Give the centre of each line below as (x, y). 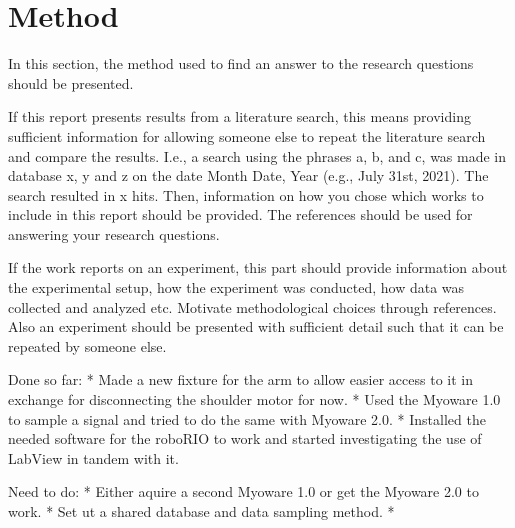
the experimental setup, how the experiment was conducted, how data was (236, 287)
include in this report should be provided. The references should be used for (240, 214)
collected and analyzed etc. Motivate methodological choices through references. (252, 306)
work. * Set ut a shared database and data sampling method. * (201, 511)
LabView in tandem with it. (93, 457)
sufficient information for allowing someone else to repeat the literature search (247, 135)
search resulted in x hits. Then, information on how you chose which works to (246, 194)
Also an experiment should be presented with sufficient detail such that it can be (256, 326)
